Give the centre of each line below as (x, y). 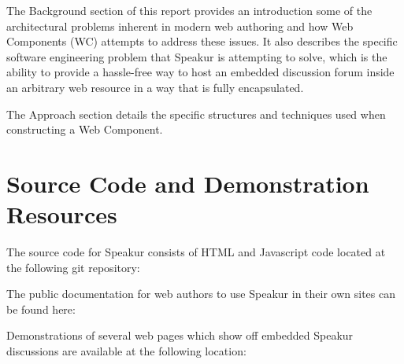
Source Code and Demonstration (188, 183)
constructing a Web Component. (85, 129)
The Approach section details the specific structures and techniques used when (196, 114)
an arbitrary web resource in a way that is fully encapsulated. (155, 87)
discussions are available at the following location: (126, 351)
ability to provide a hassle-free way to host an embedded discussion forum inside (200, 72)
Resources (62, 214)
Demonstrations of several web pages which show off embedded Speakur (180, 335)
